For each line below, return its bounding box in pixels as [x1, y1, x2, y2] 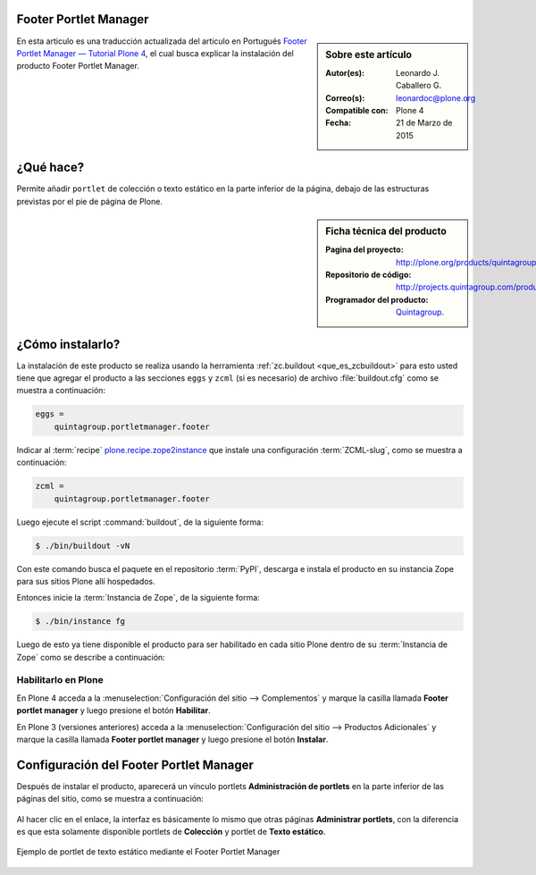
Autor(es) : [325, 67, 365, 78]
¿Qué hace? [16, 160, 85, 175]
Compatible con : [325, 105, 389, 115]
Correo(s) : [325, 92, 365, 103]
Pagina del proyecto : [325, 244, 404, 255]
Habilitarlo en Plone [16, 674, 104, 686]
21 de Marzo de [396, 117, 453, 129]
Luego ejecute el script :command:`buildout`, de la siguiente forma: [16, 517, 264, 527]
